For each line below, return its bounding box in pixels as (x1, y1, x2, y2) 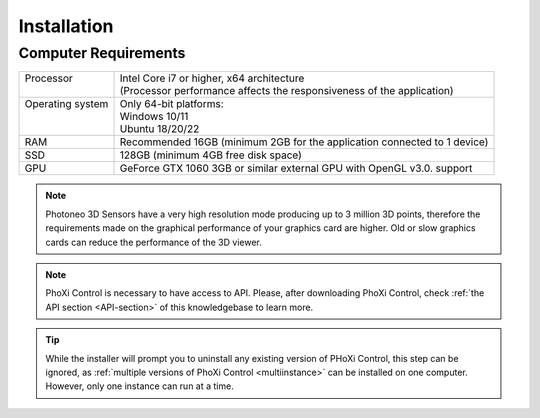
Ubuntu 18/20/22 (119, 122, 200, 136)
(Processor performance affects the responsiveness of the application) (119, 84, 454, 98)
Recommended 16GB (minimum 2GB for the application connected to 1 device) (119, 135, 489, 149)
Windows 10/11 (119, 110, 189, 124)
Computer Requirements (18, 44, 186, 62)
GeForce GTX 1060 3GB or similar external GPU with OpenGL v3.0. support (119, 161, 473, 175)
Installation (18, 15, 114, 37)
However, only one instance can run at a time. (45, 380, 234, 392)
